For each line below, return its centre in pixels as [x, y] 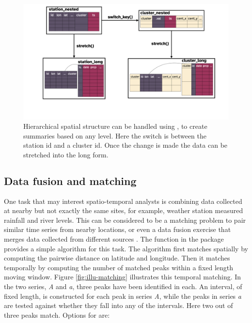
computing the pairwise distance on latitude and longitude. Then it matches [117, 258]
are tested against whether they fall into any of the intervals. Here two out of [118, 305]
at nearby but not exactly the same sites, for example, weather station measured [124, 210]
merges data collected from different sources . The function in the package [114, 239]
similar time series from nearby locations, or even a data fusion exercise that [118, 229]
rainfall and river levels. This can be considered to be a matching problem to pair [125, 220]
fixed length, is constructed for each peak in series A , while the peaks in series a [123, 296]
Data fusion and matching [70, 180]
